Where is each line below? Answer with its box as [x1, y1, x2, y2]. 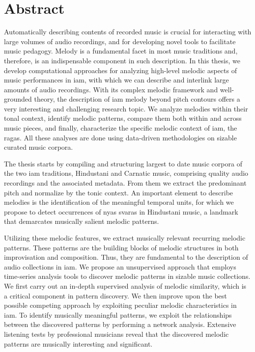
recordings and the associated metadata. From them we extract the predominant [4, 178, 247, 188]
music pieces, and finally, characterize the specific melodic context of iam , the [4, 123, 237, 133]
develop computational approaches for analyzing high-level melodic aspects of [4, 65, 237, 75]
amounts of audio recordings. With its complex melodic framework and [4, 84, 218, 94]
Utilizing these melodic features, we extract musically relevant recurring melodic [4, 233, 246, 243]
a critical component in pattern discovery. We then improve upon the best [4, 290, 227, 300]
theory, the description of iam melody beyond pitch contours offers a [34, 94, 240, 104]
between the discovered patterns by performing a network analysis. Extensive [4, 319, 236, 329]
